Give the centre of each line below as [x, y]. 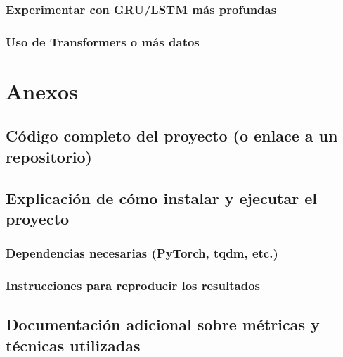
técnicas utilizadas [73, 345]
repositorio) [49, 156]
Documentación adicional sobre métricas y [163, 324]
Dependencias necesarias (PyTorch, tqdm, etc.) [142, 253]
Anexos [42, 90]
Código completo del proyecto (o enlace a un [172, 136]
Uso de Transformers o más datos [103, 41]
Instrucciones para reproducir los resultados [133, 286]
